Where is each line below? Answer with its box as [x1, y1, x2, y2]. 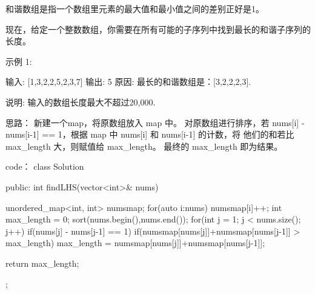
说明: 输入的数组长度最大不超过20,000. [5, 95, 156, 108]
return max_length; [5, 256, 79, 269]
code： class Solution [5, 160, 84, 173]
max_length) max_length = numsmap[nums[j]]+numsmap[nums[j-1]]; [5, 236, 265, 249]
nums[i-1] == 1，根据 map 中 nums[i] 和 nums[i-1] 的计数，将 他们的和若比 [5, 128, 294, 141]
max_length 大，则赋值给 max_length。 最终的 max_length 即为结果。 [5, 139, 283, 152]
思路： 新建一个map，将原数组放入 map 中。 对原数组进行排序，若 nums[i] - [5, 116, 305, 129]
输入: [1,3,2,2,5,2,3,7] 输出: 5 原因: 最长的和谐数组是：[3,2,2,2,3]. [5, 75, 251, 88]
